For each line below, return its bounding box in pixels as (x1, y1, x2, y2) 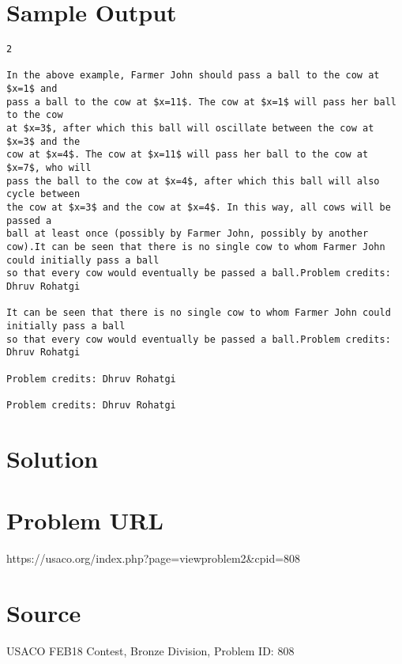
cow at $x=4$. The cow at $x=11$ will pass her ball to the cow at (6, 149, 369, 161)
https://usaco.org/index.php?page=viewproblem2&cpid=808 (6, 550, 301, 566)
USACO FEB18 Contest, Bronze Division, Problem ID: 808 (6, 642, 295, 658)
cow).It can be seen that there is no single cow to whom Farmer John (6, 241, 385, 252)
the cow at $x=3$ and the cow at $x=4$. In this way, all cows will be (6, 202, 391, 213)
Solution (6, 442, 99, 474)
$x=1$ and (6, 83, 58, 95)
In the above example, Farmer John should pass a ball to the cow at (6, 70, 380, 82)
